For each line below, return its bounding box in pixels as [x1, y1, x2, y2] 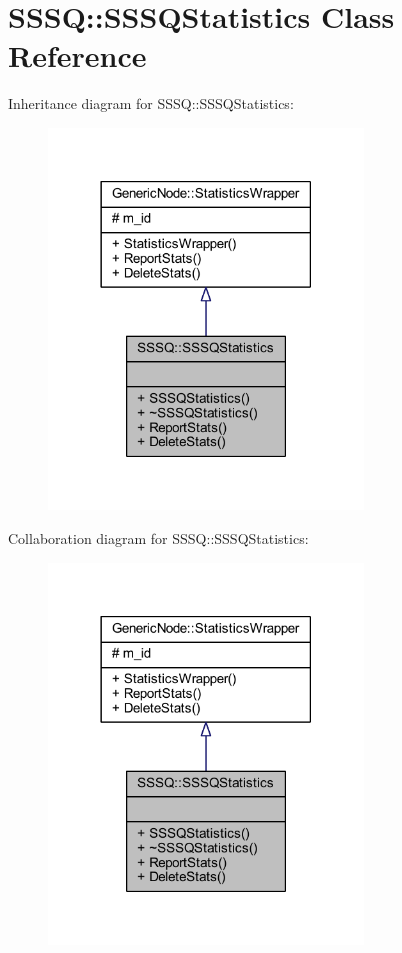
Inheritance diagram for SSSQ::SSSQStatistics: [8, 93, 294, 114]
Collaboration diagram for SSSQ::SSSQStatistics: [8, 528, 309, 549]
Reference [8, 35, 147, 76]
